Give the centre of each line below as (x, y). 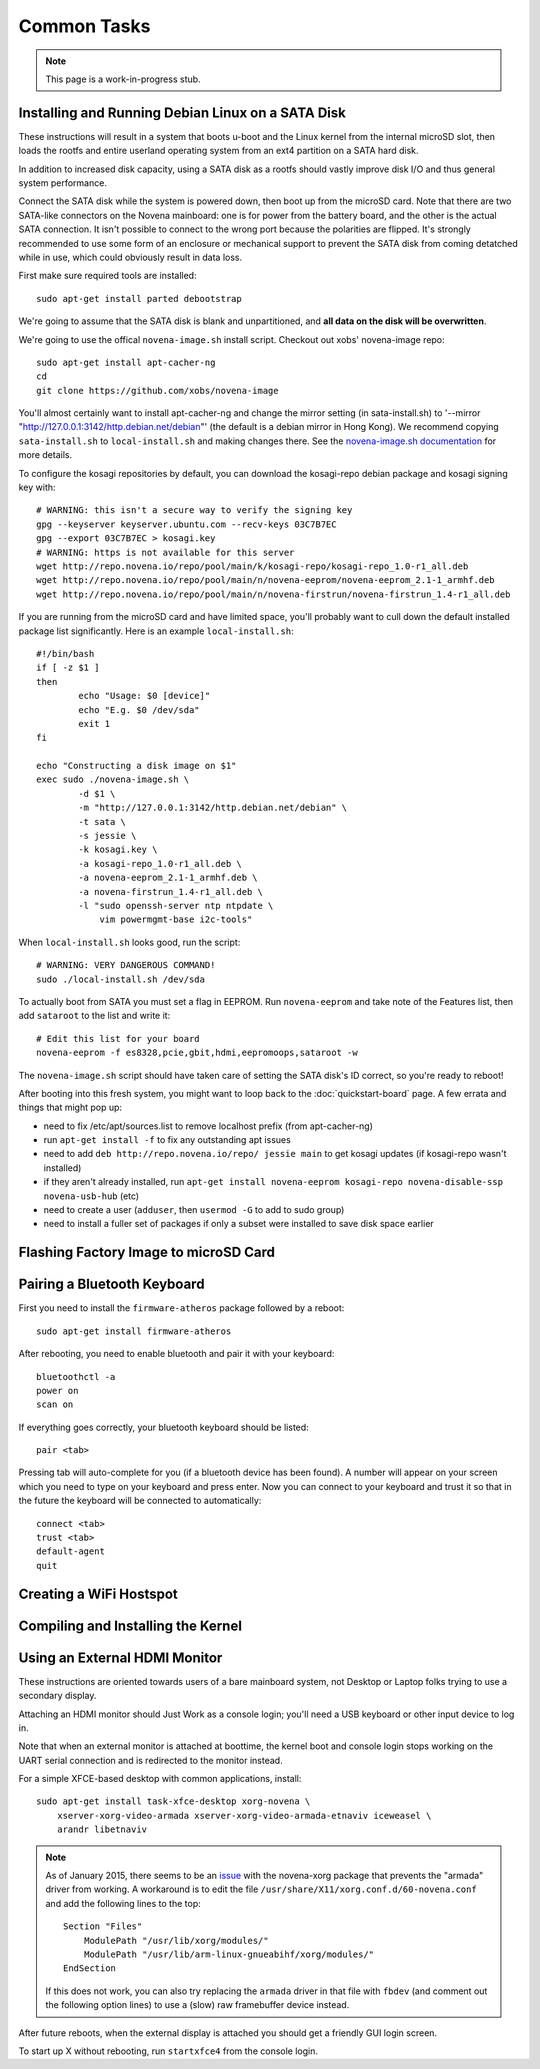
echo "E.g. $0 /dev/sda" (139, 709)
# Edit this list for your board (118, 1038)
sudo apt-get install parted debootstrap (139, 298)
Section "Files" (103, 1926)
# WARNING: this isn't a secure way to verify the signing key (194, 510)
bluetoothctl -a (76, 1376)
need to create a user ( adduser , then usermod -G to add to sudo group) (194, 1210)
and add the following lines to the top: (123, 1903)
